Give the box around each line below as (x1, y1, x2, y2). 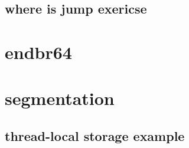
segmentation (5, 86, 115, 110)
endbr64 (5, 40, 72, 64)
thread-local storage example (5, 126, 185, 144)
